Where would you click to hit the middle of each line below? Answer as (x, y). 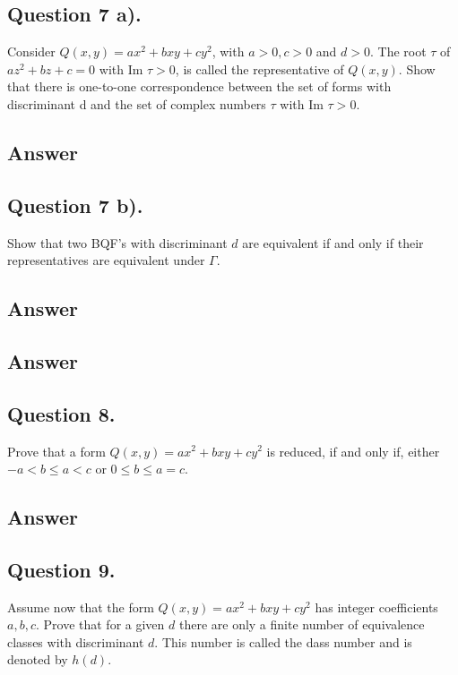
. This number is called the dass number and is (283, 641)
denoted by (38, 659)
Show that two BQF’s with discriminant (117, 242)
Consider (31, 51)
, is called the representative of (259, 68)
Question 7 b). (75, 205)
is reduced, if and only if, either (353, 451)
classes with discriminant (76, 641)
